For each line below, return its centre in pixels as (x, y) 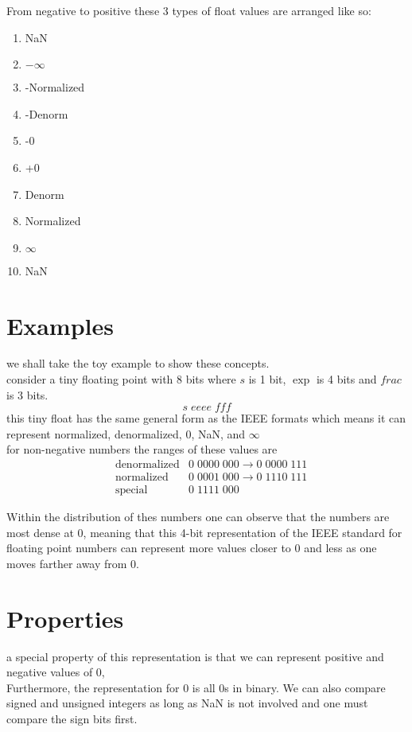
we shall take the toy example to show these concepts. (138, 363)
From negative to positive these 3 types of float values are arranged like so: (189, 10)
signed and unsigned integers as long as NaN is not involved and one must (187, 703)
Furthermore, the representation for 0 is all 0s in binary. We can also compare (196, 687)
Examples (60, 325)
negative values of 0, (56, 672)
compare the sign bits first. (72, 718)
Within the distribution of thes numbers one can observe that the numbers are (198, 517)
